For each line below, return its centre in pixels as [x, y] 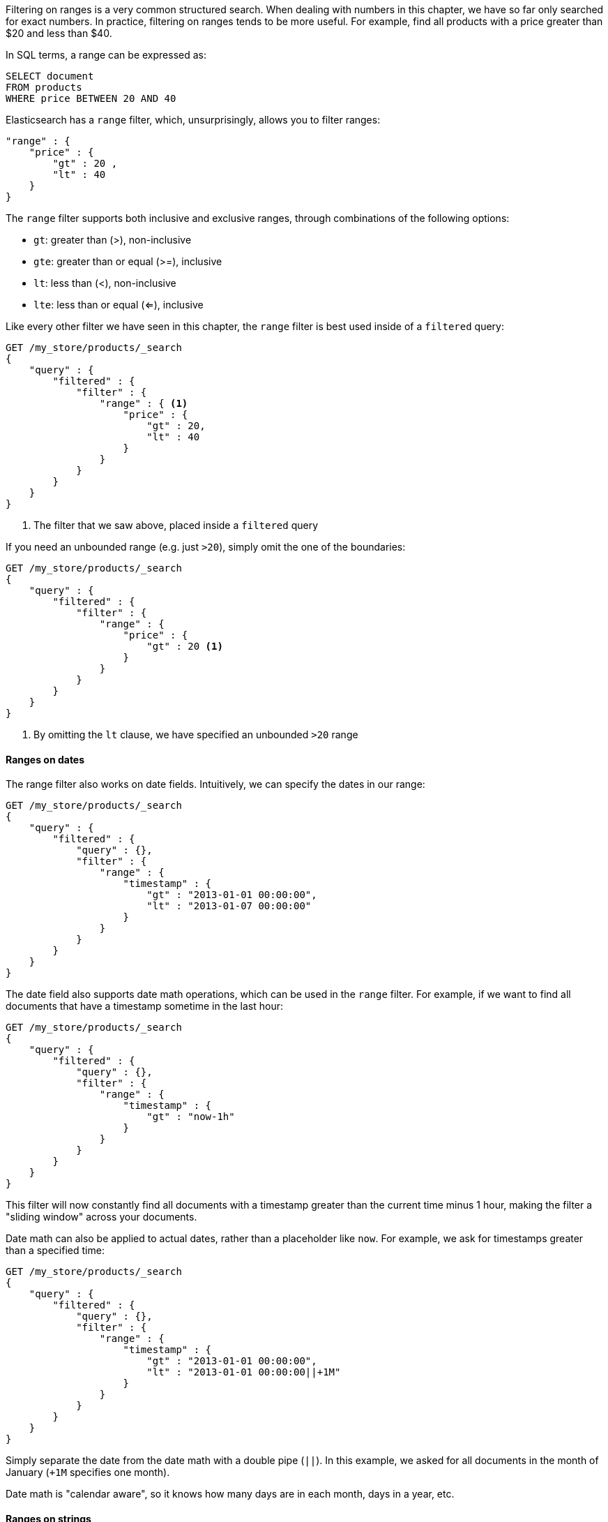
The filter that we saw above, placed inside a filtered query [176, 525]
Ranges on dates [45, 759]
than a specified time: [55, 1251]
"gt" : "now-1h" [191, 1117]
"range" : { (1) [144, 403]
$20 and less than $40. [59, 33]
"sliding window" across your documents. [101, 1217]
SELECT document [50, 76]
